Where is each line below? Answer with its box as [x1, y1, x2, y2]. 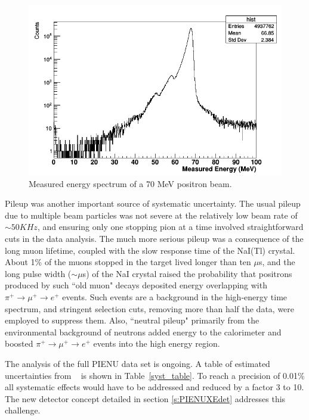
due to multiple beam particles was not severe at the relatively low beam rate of [5, 209, 298, 221]
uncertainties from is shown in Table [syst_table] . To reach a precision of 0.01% [5, 369, 305, 381]
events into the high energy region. [93, 337, 220, 350]
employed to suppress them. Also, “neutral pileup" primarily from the [5, 314, 259, 326]
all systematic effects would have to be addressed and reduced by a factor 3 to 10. [5, 381, 304, 393]
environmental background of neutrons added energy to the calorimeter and [5, 325, 282, 338]
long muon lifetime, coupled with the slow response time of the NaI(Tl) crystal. [5, 244, 295, 256]
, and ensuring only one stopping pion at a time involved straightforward [37, 220, 304, 233]
